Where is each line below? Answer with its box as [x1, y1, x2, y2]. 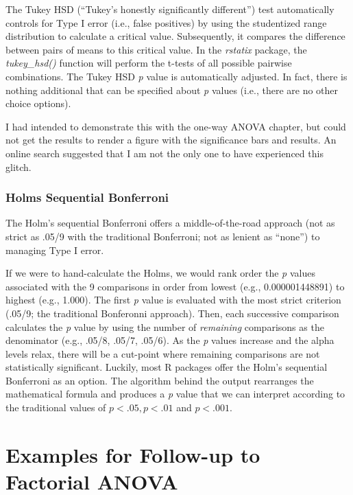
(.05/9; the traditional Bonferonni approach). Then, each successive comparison [5, 306, 339, 320]
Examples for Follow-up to [5, 440, 260, 468]
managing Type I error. [5, 242, 104, 257]
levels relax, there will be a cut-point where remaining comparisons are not [5, 346, 320, 360]
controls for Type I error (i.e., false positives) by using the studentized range [5, 15, 327, 30]
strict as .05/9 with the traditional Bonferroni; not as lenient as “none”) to [5, 229, 320, 243]
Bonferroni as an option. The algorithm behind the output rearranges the [5, 373, 314, 387]
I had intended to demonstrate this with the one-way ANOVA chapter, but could [5, 119, 346, 133]
